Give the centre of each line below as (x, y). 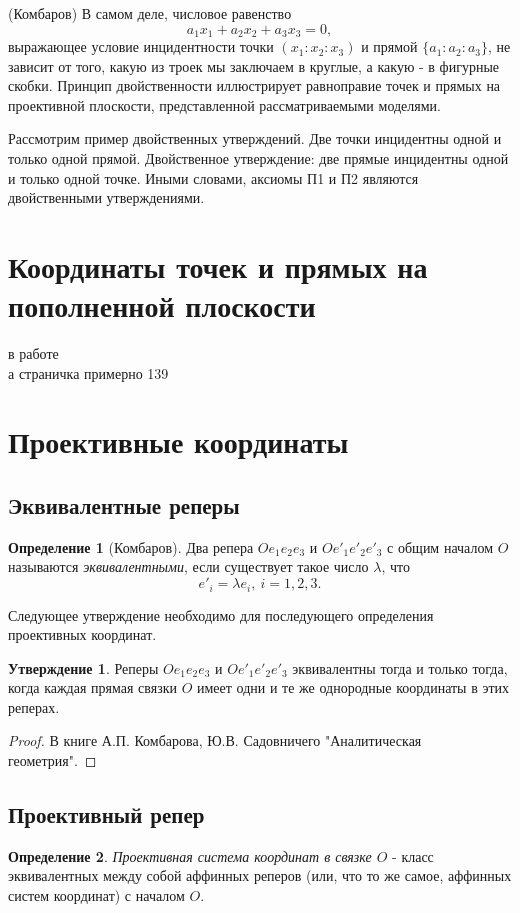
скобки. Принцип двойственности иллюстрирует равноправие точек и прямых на (254, 85)
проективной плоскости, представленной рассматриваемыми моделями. (224, 104)
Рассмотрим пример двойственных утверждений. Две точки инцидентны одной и (255, 138)
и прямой (389, 46)
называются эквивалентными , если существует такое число (188, 566)
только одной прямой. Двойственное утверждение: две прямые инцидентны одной (258, 158)
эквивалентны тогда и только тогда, (400, 667)
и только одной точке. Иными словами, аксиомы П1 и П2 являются (213, 177)
